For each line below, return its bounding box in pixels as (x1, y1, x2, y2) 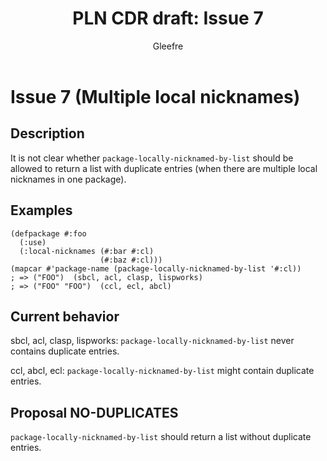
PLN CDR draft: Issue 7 (72, 7, 264, 30)
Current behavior (10, 308, 120, 325)
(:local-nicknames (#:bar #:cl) (19, 246, 155, 256)
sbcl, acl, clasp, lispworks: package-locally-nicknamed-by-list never (10, 335, 295, 347)
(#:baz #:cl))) (99, 255, 163, 265)
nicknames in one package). (10, 173, 127, 185)
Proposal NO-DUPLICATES (10, 404, 179, 421)
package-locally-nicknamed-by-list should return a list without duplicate (10, 431, 312, 443)
